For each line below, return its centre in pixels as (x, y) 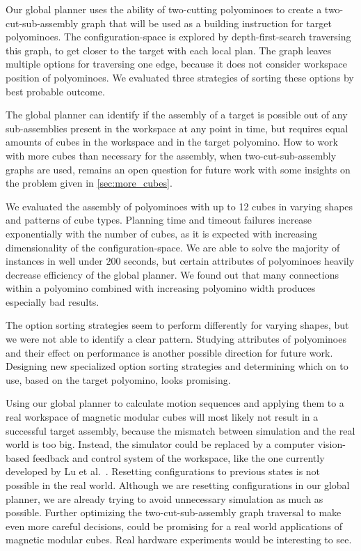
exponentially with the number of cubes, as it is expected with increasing (161, 233)
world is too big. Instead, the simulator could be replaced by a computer (160, 444)
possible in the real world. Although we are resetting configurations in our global (178, 485)
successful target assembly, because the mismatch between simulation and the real (180, 430)
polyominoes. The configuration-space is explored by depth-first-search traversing (178, 37)
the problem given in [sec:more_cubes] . (89, 183)
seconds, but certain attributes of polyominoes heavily (239, 261)
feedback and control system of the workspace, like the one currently (178, 457)
